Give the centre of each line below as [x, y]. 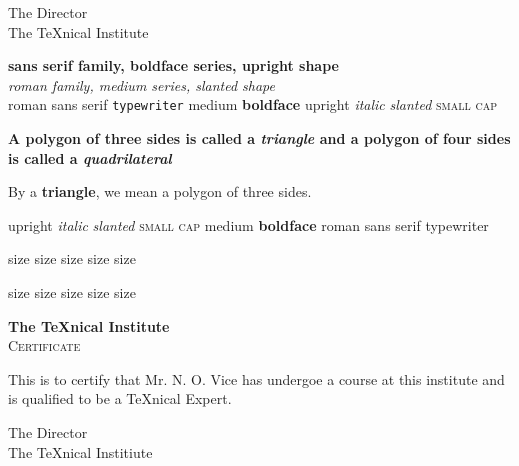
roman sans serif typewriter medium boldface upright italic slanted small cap [252, 104]
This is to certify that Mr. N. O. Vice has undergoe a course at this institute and [256, 378]
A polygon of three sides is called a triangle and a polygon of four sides [259, 138]
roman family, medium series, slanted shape [141, 84]
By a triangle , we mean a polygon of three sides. [160, 191]
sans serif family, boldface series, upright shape [173, 65]
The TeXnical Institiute [80, 451]
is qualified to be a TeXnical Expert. [120, 398]
